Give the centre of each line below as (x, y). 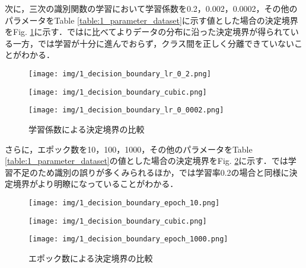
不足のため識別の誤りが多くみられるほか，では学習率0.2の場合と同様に (151, 172)
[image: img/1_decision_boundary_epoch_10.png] (124, 203)
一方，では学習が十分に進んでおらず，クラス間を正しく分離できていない (154, 43)
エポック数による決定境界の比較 (91, 258)
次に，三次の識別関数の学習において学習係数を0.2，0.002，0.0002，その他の (151, 8)
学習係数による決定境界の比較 (87, 129)
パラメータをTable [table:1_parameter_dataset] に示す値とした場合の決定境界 (152, 20)
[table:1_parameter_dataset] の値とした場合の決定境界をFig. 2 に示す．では (146, 161)
